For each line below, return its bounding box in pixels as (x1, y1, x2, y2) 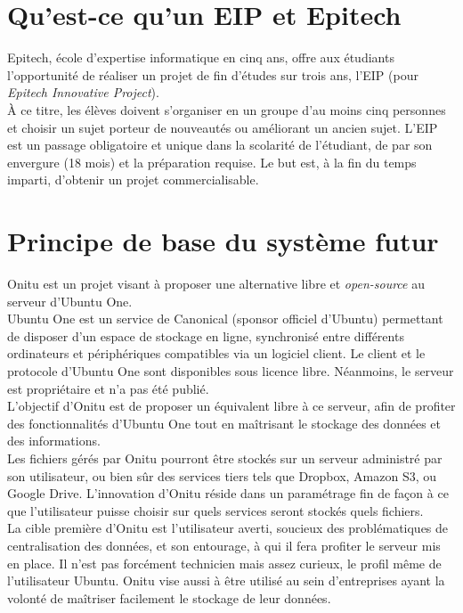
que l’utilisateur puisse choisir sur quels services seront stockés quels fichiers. (7, 501, 424, 519)
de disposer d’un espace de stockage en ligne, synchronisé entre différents (7, 326, 404, 345)
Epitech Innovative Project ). (7, 83, 159, 102)
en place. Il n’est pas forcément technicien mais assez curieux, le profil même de (7, 553, 442, 572)
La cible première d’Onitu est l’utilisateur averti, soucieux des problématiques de (7, 519, 449, 537)
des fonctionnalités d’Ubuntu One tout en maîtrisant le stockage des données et (7, 413, 441, 432)
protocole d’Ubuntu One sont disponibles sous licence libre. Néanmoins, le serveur (7, 361, 454, 380)
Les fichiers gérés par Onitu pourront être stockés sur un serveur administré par (7, 448, 443, 467)
